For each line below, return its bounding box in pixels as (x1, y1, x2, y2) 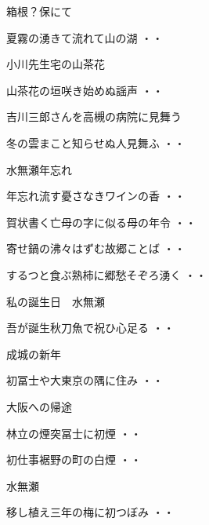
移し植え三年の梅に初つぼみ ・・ (6, 504, 175, 520)
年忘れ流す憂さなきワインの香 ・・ (6, 188, 186, 204)
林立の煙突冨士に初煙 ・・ (6, 425, 142, 441)
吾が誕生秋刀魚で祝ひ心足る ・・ (6, 319, 175, 336)
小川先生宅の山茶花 (6, 56, 105, 72)
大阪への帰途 (6, 398, 72, 414)
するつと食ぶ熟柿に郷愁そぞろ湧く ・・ (6, 266, 207, 283)
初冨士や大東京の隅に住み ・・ (6, 372, 164, 388)
